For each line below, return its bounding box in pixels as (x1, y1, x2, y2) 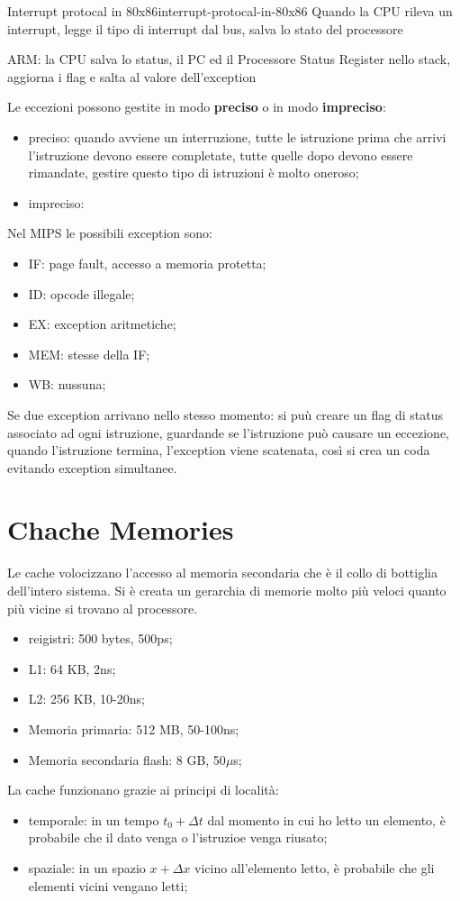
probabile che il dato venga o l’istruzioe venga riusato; (28, 828, 328, 847)
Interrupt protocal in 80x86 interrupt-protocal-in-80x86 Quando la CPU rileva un (7, 2, 453, 20)
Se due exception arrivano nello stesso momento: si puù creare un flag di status (7, 405, 443, 423)
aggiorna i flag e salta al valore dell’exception (7, 67, 257, 86)
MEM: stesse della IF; (28, 344, 150, 363)
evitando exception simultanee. (7, 458, 177, 477)
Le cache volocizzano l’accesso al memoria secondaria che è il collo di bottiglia (7, 563, 437, 582)
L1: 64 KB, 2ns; (28, 659, 116, 678)
